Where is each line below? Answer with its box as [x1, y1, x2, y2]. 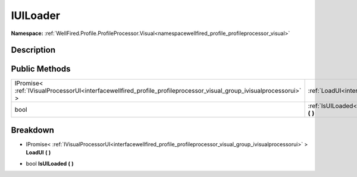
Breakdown [11, 125, 55, 135]
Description [11, 45, 56, 55]
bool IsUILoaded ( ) [26, 160, 74, 167]
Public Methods [11, 64, 71, 74]
